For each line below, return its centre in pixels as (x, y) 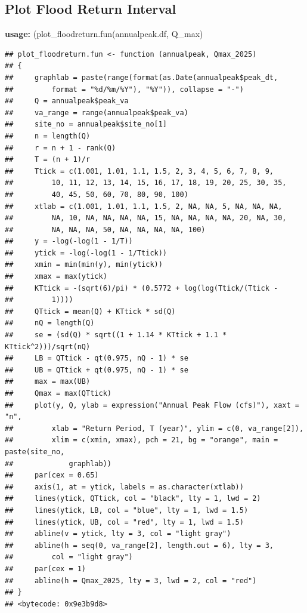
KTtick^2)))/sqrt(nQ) (48, 346)
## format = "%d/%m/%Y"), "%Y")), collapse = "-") (124, 89)
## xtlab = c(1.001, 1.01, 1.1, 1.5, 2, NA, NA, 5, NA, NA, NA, (144, 206)
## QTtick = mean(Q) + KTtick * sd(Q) (90, 311)
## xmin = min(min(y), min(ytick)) (84, 265)
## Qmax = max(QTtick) (58, 394)
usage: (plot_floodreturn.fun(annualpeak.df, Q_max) (104, 34)
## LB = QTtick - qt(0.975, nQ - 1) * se (97, 358)
